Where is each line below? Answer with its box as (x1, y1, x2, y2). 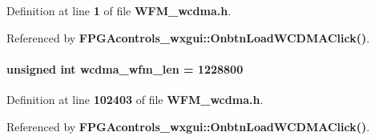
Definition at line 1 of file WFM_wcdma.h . (6, 2, 232, 18)
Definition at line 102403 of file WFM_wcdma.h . (6, 90, 264, 107)
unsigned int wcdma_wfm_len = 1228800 (6, 60, 244, 77)
